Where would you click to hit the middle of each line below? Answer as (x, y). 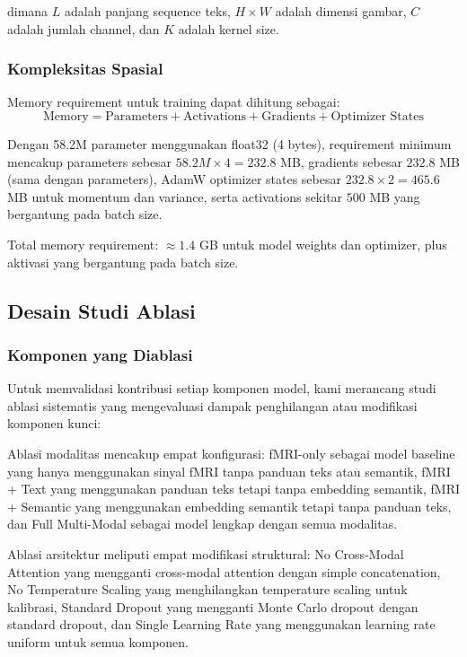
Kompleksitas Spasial (85, 69)
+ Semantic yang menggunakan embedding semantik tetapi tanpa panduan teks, (229, 506)
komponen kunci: (54, 423)
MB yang (395, 196)
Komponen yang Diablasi (100, 354)
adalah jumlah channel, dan (84, 28)
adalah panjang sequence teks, (148, 11)
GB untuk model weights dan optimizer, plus (323, 244)
